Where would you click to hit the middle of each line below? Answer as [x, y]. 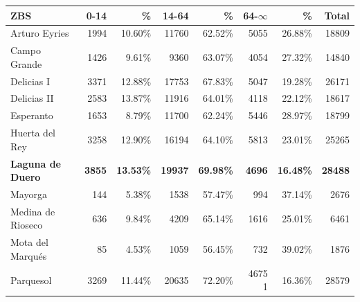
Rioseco [27, 225]
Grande [26, 63]
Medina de [33, 211]
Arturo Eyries [40, 33]
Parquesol [31, 279]
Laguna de [36, 163]
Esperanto [32, 115]
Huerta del [33, 133]
